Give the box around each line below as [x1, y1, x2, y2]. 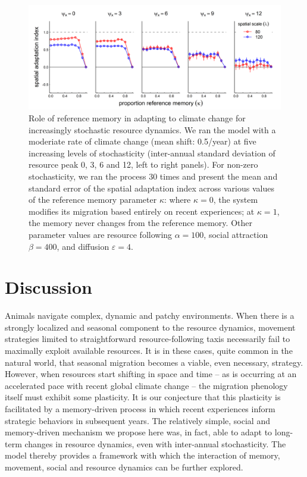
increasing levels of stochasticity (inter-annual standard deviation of [29, 146, 275, 159]
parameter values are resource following [29, 228, 173, 240]
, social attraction [203, 228, 268, 240]
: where [164, 193, 191, 206]
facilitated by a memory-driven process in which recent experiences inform [5, 402, 275, 415]
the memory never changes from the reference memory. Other [29, 216, 252, 229]
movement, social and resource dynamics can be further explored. [5, 460, 243, 473]
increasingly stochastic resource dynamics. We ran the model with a [29, 123, 276, 136]
